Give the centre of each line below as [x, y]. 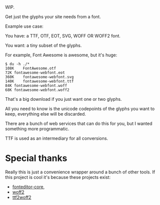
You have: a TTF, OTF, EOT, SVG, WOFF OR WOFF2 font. [63, 36]
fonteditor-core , [28, 187]
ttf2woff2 [22, 197]
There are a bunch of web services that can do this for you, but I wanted [79, 123]
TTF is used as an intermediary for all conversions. [57, 138]
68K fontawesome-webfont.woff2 [37, 90]
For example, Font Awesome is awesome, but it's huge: [61, 55]
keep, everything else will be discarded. [46, 114]
